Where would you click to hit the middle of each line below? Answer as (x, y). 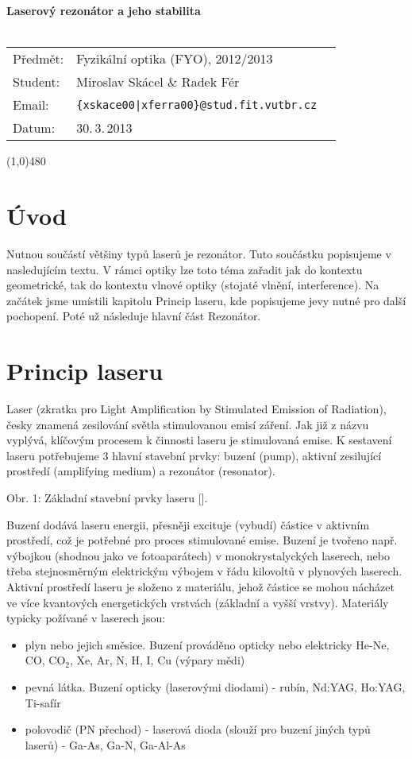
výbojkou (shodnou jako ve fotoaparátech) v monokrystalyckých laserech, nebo (198, 555)
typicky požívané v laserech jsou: (86, 618)
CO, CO (45, 660)
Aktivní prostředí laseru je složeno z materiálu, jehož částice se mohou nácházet (200, 586)
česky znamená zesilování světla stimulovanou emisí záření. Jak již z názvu (188, 424)
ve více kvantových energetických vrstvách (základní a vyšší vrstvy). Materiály (198, 602)
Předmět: (39, 59)
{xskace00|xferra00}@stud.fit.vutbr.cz (197, 105)
